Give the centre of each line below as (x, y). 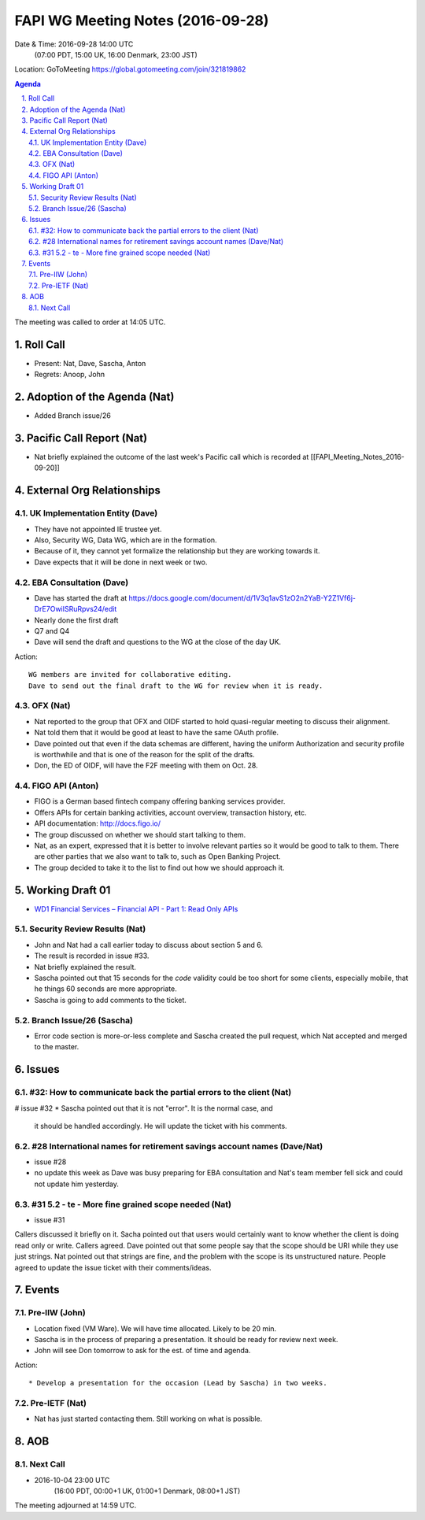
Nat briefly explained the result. (85, 967)
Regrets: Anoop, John (70, 375)
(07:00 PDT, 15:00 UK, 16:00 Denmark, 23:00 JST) (116, 54)
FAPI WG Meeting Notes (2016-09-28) (142, 20)
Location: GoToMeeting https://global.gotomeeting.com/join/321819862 (130, 69)
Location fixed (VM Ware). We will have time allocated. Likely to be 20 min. (155, 1328)
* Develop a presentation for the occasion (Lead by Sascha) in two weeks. (178, 1383)
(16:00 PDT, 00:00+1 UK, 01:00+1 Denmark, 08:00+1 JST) (147, 1491)
